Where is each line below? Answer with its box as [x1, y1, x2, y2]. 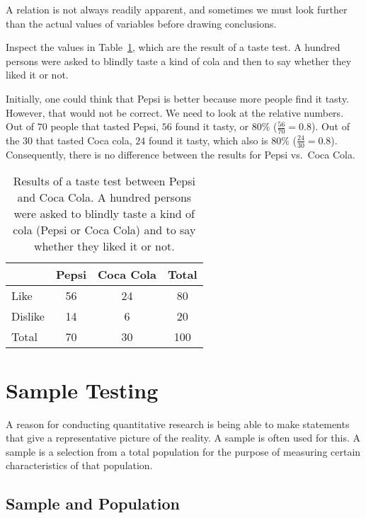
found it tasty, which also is [148, 132, 268, 147]
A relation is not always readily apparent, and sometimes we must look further [6, 2, 348, 16]
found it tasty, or [175, 119, 249, 134]
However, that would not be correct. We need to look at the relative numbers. [6, 105, 344, 120]
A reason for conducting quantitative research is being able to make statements [6, 416, 350, 431]
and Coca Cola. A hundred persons [17, 189, 192, 206]
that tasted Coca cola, [35, 132, 132, 147]
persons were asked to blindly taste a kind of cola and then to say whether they [6, 53, 352, 68]
